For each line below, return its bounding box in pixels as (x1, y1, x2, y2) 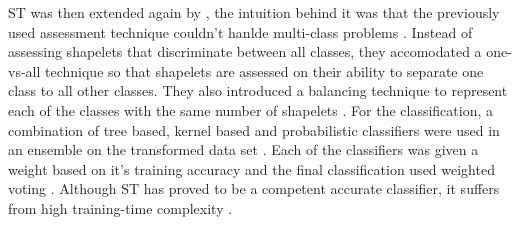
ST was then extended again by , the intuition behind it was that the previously (8, 2, 500, 22)
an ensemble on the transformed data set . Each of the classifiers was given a (8, 139, 479, 160)
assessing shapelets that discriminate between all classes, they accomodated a (8, 41, 482, 62)
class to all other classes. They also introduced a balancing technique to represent (8, 80, 508, 101)
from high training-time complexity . (8, 197, 233, 218)
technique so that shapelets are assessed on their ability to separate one (45, 60, 484, 81)
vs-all (8, 60, 41, 81)
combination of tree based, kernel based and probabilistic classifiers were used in (8, 119, 500, 140)
